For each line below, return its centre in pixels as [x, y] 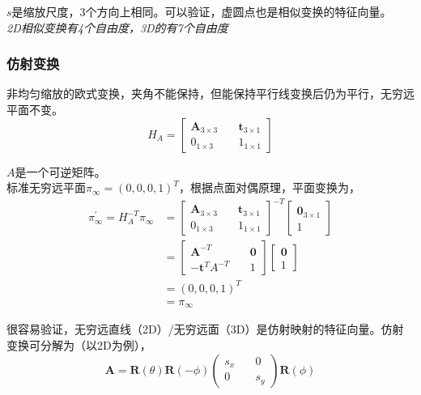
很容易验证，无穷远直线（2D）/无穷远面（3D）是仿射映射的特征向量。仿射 [205, 329]
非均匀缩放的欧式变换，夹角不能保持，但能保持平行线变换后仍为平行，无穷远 [210, 93]
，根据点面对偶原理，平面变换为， [269, 187]
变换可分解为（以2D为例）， [79, 344]
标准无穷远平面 [46, 187]
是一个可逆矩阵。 [60, 171]
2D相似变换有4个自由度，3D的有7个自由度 [117, 27]
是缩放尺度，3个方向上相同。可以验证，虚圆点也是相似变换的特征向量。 [202, 11]
